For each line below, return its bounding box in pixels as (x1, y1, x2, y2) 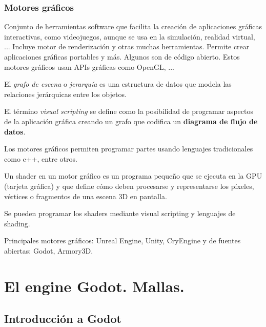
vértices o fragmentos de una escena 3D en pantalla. (4, 190, 167, 201)
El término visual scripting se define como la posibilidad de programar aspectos (4, 106, 253, 117)
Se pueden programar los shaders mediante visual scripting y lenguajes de (4, 208, 236, 219)
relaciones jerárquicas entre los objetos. (4, 88, 127, 99)
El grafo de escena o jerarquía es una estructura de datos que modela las (4, 79, 232, 89)
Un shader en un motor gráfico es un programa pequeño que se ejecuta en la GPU (4, 170, 262, 181)
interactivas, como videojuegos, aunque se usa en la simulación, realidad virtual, (4, 31, 255, 42)
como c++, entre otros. (4, 153, 77, 164)
